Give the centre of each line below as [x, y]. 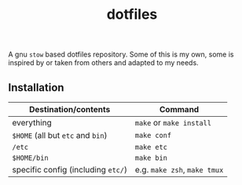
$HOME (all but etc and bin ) [60, 135]
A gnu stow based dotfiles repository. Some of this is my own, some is [121, 54]
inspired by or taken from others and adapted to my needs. [103, 63]
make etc [151, 147]
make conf [153, 135]
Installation [36, 87]
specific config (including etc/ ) [70, 170]
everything [32, 123]
